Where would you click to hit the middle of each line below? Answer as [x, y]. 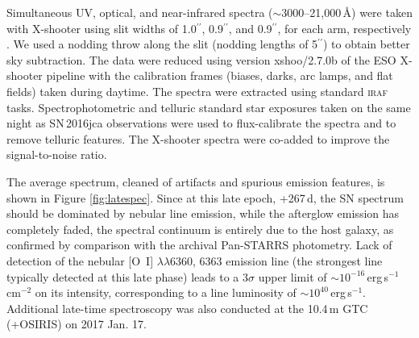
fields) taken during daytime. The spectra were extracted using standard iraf [197, 91]
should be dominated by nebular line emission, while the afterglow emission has [203, 213]
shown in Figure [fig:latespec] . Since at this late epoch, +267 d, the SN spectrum [205, 197]
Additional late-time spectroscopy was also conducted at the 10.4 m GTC [187, 308]
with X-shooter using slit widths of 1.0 [102, 28]
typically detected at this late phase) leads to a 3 [128, 276]
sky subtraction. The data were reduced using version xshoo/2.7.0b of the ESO [201, 59]
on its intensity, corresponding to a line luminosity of [166, 292]
